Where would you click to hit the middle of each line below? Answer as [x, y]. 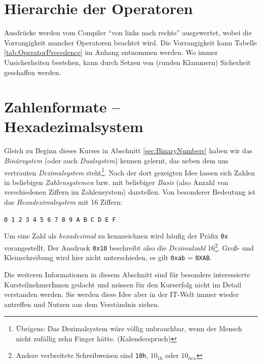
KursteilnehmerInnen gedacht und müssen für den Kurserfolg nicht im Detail [123, 284]
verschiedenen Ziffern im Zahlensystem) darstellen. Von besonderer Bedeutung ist [130, 192]
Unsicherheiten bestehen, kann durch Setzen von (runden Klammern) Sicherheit [127, 62]
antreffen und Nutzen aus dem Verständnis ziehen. [82, 304]
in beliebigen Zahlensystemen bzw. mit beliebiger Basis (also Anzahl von [116, 182]
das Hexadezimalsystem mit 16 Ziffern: [63, 202]
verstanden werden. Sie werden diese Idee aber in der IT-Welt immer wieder [121, 294]
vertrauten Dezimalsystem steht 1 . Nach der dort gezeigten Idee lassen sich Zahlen [130, 171]
